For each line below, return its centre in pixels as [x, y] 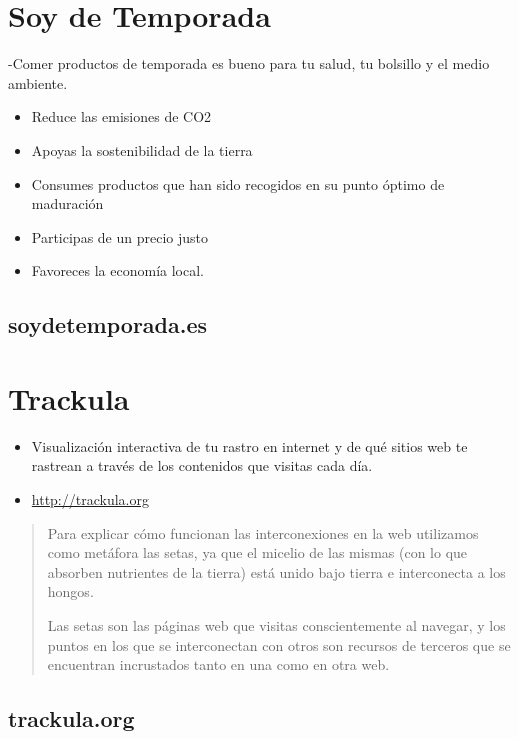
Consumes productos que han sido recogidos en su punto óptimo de [238, 183]
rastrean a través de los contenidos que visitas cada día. [202, 465]
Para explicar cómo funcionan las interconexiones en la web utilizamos [263, 532]
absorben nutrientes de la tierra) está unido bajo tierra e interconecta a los [276, 571]
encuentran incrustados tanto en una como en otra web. [218, 664]
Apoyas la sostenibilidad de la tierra [142, 149]
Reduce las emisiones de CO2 [121, 116]
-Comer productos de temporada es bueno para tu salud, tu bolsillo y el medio [249, 63]
